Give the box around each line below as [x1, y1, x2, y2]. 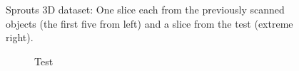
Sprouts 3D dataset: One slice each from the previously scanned [6, 2, 285, 16]
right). [6, 30, 34, 45]
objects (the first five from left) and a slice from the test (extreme [6, 16, 293, 31]
